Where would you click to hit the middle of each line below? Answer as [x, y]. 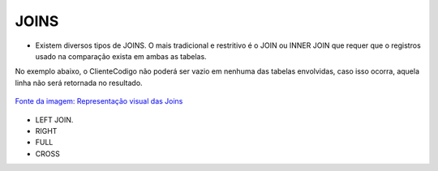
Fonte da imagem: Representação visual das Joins [99, 101]
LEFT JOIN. [54, 120]
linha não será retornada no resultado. [79, 83]
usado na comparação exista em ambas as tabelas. [121, 56]
